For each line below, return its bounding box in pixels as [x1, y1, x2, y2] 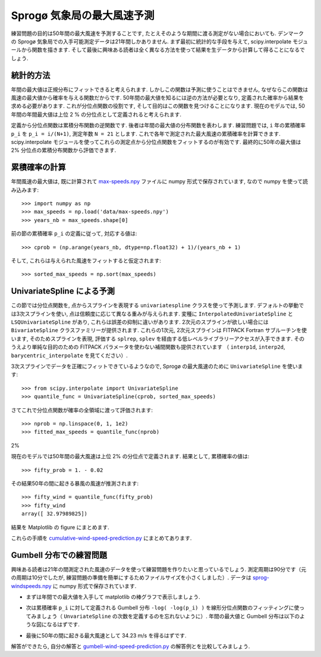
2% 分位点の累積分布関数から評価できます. [11, 146, 117, 154]
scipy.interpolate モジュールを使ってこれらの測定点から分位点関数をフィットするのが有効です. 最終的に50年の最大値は [11, 138, 301, 145]
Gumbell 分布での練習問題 [11, 550, 108, 560]
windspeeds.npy [11, 582, 52, 589]
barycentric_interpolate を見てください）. [11, 352, 128, 359]
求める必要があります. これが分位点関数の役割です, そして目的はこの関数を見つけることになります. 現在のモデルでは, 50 [11, 102, 306, 109]
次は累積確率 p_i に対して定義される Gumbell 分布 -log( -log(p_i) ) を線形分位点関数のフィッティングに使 [26, 604, 300, 611]
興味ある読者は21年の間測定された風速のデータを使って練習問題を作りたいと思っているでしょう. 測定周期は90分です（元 [11, 565, 307, 572]
